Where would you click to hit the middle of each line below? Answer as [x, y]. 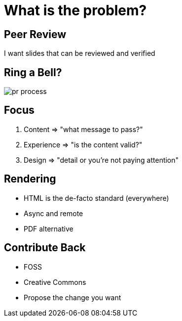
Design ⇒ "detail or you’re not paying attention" [101, 160]
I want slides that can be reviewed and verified [80, 53]
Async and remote [54, 213]
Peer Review [35, 34]
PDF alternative [49, 229]
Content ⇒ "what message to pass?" [83, 129]
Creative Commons [55, 282]
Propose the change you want [73, 297]
